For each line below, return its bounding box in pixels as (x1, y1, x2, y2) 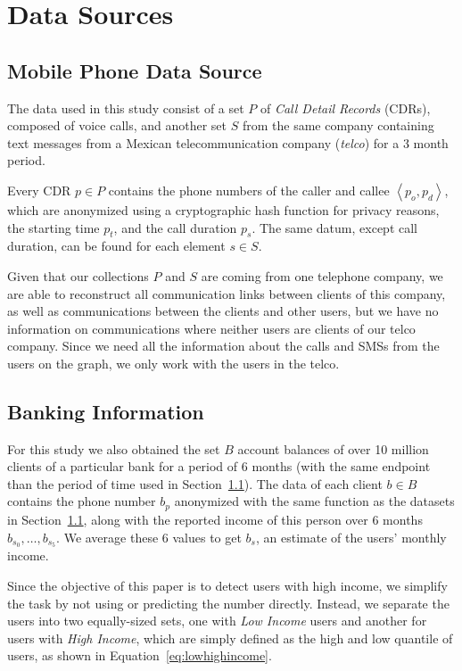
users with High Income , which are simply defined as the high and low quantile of (7, 628, 453, 647)
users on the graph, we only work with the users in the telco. (7, 353, 340, 372)
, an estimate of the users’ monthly (255, 527, 447, 546)
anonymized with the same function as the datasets (174, 492, 455, 510)
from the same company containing (242, 116, 434, 135)
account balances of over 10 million (237, 439, 429, 458)
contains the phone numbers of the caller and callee (108, 180, 390, 199)
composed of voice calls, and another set (7, 116, 227, 135)
